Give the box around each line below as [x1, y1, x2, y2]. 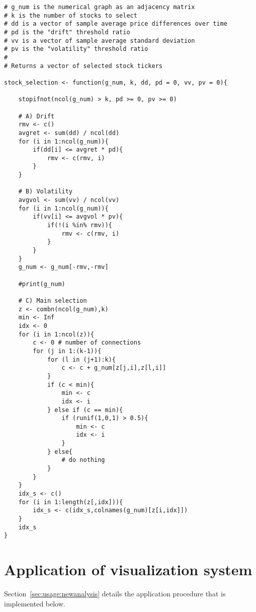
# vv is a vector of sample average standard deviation [4, 37, 195, 44]
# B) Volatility [18, 188, 73, 195]
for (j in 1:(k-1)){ [33, 347, 102, 355]
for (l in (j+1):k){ [47, 356, 116, 363]
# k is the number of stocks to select [4, 12, 137, 19]
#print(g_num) [18, 280, 65, 288]
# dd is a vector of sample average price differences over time [4, 20, 227, 28]
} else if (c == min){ [47, 406, 123, 414]
